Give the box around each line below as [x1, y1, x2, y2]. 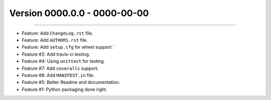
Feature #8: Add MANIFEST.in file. [22, 72, 95, 78]
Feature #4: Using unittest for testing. [22, 58, 105, 64]
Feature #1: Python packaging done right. [22, 86, 107, 92]
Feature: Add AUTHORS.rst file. [22, 37, 88, 43]
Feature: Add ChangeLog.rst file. [22, 30, 93, 36]
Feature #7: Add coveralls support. [22, 65, 99, 71]
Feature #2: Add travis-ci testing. [22, 51, 90, 57]
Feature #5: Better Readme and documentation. [22, 79, 120, 85]
